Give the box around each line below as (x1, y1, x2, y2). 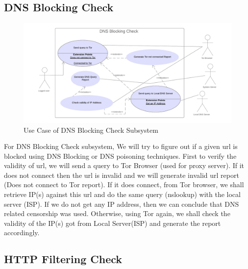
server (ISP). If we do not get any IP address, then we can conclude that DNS (4, 198, 239, 209)
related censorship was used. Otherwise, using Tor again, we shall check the (4, 208, 230, 219)
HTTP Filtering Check (4, 251, 123, 267)
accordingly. (4, 227, 40, 238)
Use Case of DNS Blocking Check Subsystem (24, 124, 158, 135)
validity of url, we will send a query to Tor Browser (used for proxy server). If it (4, 160, 245, 171)
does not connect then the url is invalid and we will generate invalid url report (4, 170, 239, 180)
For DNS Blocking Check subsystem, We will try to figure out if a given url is (4, 141, 238, 151)
